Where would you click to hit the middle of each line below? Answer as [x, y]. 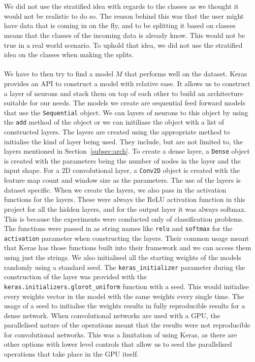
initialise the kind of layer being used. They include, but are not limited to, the [124, 141]
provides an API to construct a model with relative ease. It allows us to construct [127, 83]
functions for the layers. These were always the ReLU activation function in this [125, 199]
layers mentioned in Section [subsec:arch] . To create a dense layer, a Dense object [127, 151]
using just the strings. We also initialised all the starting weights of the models [123, 257]
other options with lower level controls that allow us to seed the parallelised [118, 344]
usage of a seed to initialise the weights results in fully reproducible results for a [125, 306]
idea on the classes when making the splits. [69, 54]
